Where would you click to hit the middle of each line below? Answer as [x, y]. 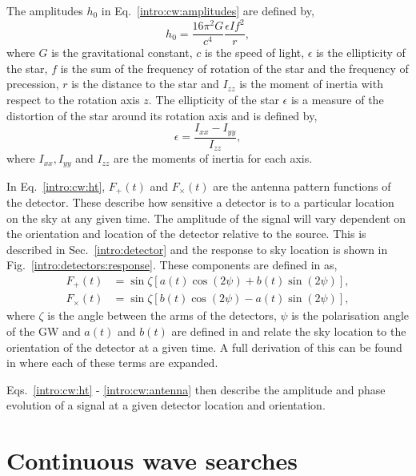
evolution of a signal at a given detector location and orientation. [166, 405]
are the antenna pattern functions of [302, 186]
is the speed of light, [254, 52]
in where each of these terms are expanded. [112, 363]
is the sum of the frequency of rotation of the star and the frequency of [234, 68]
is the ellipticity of [361, 52]
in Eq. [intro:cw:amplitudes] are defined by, [208, 10]
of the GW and [44, 331]
